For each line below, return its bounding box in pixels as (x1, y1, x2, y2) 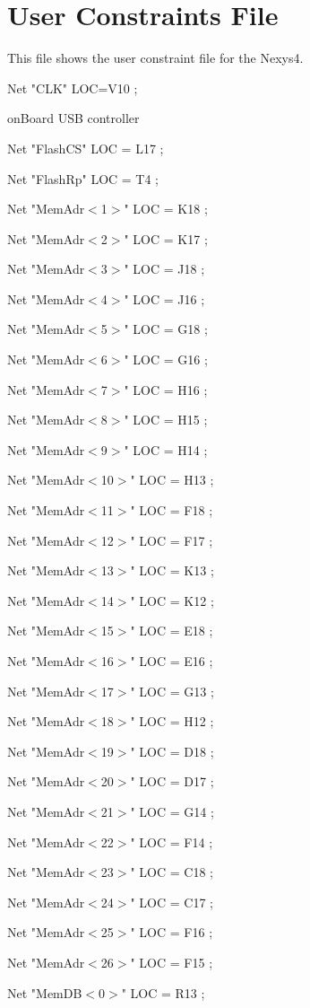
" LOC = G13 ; (130, 681, 214, 700)
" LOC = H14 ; (124, 440, 208, 459)
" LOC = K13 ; (130, 561, 214, 580)
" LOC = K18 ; (124, 199, 208, 218)
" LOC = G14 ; (130, 802, 214, 820)
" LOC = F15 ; (130, 952, 213, 971)
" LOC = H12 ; (130, 712, 214, 731)
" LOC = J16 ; (124, 289, 205, 308)
